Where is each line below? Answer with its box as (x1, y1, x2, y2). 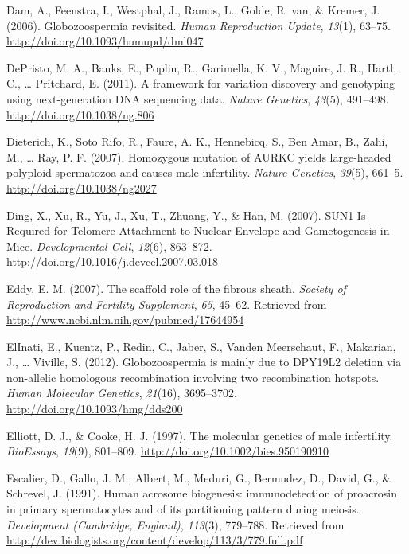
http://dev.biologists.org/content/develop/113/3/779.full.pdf (6, 532, 303, 548)
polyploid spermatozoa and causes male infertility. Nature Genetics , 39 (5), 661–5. (6, 164, 403, 181)
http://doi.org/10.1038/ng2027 (6, 179, 157, 196)
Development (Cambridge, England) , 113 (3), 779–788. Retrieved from (6, 516, 345, 533)
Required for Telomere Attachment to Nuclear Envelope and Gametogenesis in (6, 222, 390, 239)
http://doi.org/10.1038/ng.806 (6, 106, 154, 123)
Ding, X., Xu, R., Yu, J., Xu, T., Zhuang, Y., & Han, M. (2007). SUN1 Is (6, 206, 366, 223)
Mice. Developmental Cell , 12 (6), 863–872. (6, 237, 212, 254)
